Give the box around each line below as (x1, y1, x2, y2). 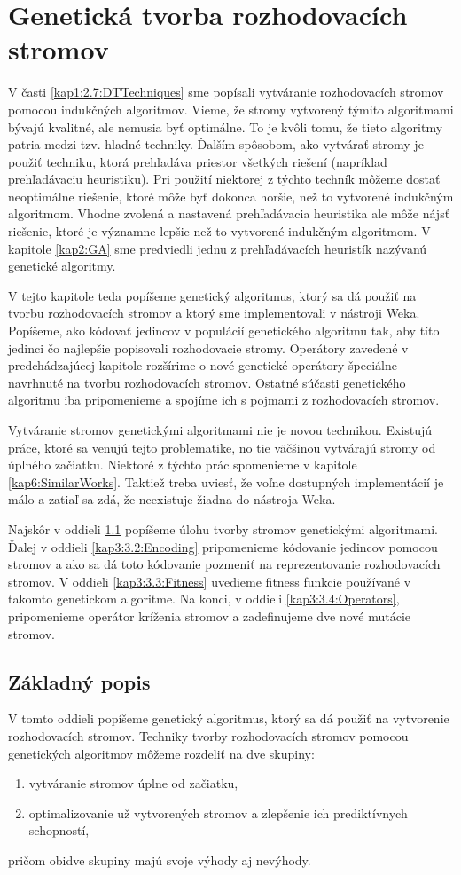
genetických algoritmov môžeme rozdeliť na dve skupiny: (8, 744, 315, 762)
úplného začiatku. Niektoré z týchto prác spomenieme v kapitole (8, 455, 357, 474)
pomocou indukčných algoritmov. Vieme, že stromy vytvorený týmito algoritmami (8, 99, 454, 118)
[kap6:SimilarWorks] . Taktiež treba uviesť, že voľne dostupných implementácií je (8, 472, 444, 491)
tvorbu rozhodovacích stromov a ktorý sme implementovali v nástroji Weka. (8, 303, 420, 322)
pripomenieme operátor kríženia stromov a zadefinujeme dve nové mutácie (8, 606, 411, 625)
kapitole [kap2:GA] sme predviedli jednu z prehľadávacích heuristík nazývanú (8, 239, 427, 257)
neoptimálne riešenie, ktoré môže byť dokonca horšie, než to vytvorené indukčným (8, 186, 454, 205)
